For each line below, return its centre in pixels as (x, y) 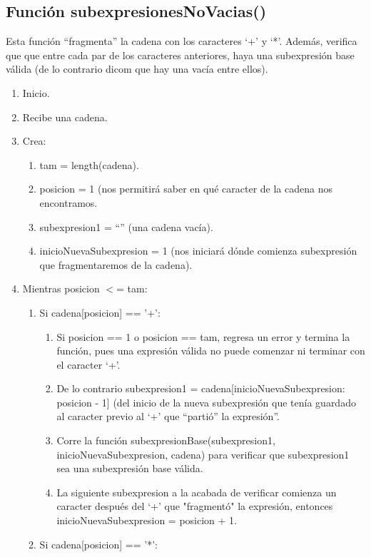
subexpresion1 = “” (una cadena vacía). (126, 226)
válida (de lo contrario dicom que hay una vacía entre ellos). (137, 69)
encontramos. (68, 202)
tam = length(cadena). (89, 164)
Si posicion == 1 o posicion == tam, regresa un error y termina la (203, 336)
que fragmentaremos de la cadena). (116, 264)
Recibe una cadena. (65, 117)
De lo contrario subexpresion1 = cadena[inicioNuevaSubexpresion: (201, 388)
